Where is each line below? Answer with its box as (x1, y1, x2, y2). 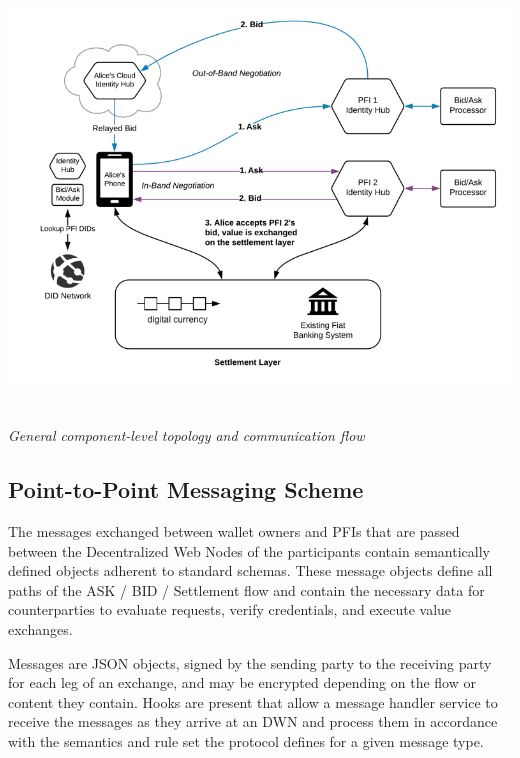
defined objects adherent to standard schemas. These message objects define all (8, 560, 493, 581)
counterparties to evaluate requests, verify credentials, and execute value (8, 599, 452, 620)
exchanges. (8, 619, 73, 640)
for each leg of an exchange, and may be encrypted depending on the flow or (8, 672, 476, 693)
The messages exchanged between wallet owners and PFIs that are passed (8, 521, 460, 542)
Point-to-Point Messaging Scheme (8, 474, 364, 505)
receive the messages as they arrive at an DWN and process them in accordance (8, 711, 498, 732)
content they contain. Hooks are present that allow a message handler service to (8, 691, 498, 712)
